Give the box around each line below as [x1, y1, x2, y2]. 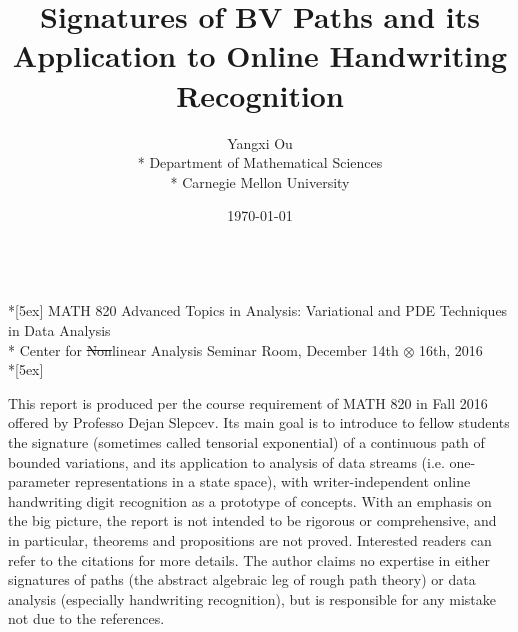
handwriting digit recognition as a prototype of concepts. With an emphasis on [8, 490, 492, 511]
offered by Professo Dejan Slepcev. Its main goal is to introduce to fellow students [8, 412, 510, 433]
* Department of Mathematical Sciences [137, 152, 383, 173]
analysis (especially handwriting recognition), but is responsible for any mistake [8, 588, 497, 609]
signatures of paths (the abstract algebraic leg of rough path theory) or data [8, 569, 476, 590]
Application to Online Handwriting [12, 35, 508, 76]
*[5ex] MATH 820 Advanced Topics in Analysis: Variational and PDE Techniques [8, 300, 508, 321]
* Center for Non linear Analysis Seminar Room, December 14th [8, 339, 399, 360]
